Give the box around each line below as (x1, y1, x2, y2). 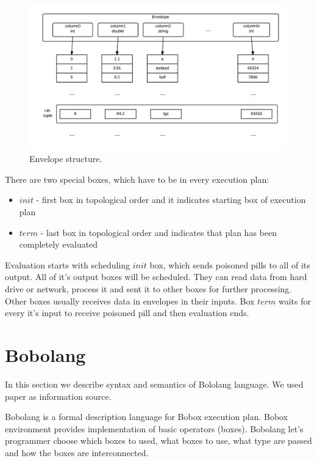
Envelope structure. (29, 152, 102, 165)
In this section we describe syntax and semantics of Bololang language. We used (5, 377, 304, 390)
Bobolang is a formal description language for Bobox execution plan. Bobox (5, 410, 288, 423)
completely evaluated (19, 238, 98, 251)
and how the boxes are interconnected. (5, 446, 149, 459)
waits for (278, 294, 311, 307)
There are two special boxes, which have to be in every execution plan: (5, 172, 269, 185)
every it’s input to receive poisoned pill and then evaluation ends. (5, 306, 249, 319)
